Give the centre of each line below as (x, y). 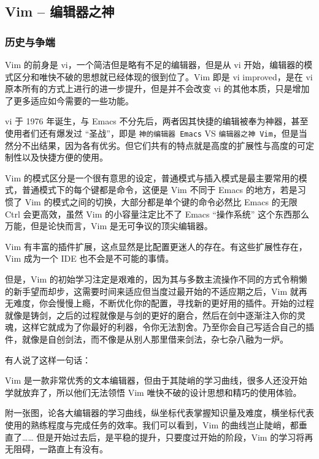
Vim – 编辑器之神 (60, 11)
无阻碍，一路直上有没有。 (56, 449)
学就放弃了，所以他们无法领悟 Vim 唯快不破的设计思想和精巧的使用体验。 (153, 392)
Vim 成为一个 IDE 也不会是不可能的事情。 (90, 258)
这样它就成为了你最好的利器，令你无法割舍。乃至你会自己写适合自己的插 (168, 327)
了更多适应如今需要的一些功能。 (69, 100)
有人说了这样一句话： (48, 359)
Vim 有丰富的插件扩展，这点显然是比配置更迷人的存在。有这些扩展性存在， (156, 246)
